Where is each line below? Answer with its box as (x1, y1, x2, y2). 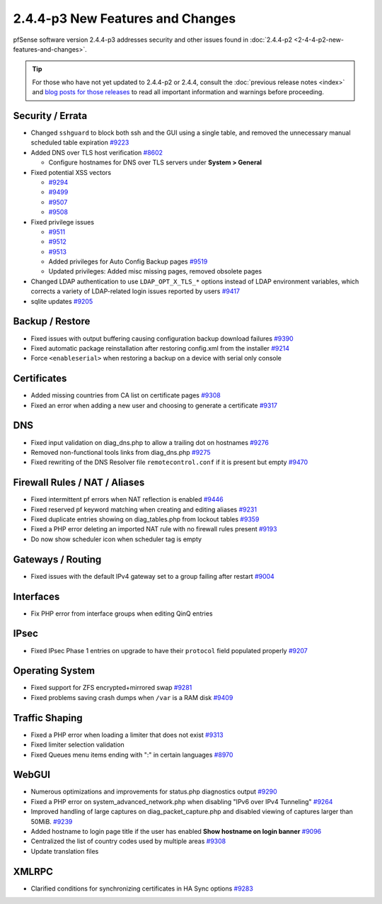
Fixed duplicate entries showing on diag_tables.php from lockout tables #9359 (30, 515, 260, 524)
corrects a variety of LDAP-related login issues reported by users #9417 (30, 287, 241, 295)
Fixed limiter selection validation (30, 740, 125, 749)
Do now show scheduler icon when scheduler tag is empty (30, 535, 202, 543)
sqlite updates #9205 (30, 297, 93, 305)
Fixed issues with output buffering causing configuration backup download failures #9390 (30, 334, 294, 343)
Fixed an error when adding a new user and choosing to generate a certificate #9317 (30, 401, 277, 409)
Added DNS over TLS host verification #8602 (30, 148, 163, 157)
